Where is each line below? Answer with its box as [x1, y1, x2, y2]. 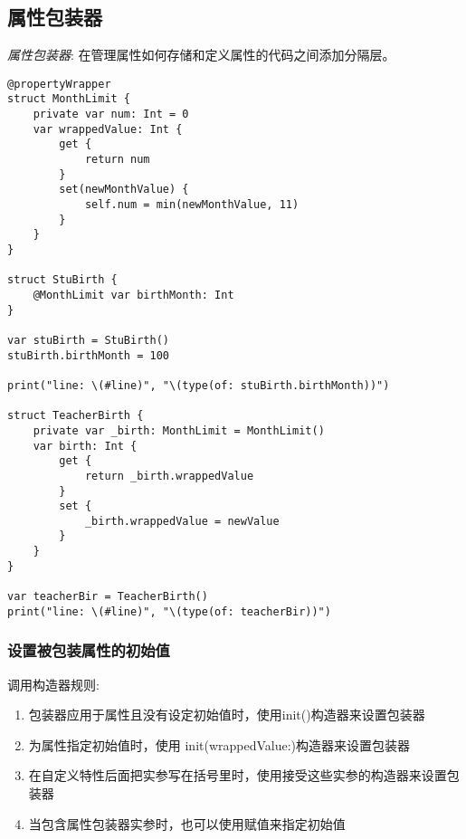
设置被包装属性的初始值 [7, 639, 170, 662]
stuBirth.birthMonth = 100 [7, 348, 169, 362]
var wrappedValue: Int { [33, 122, 183, 136]
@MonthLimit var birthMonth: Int [33, 288, 234, 301]
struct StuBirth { [7, 273, 118, 287]
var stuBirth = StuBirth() [7, 333, 169, 347]
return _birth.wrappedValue [84, 469, 254, 482]
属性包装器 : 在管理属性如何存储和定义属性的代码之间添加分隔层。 [7, 45, 395, 64]
